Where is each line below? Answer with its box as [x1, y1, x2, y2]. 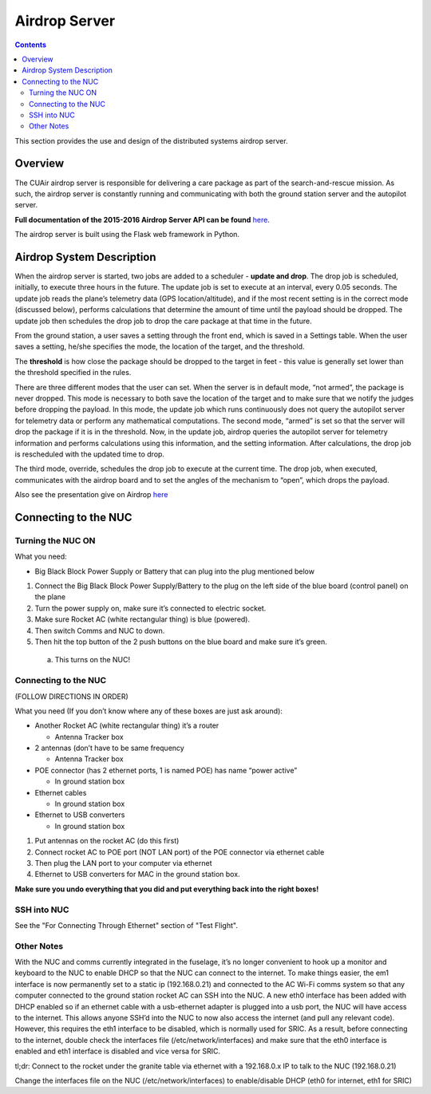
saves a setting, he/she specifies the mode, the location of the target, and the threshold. [14, 342, 305, 351]
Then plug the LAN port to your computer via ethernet [34, 858, 212, 867]
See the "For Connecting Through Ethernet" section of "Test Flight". [14, 920, 239, 930]
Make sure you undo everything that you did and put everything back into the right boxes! [14, 884, 319, 894]
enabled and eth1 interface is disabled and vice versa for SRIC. [14, 1046, 221, 1056]
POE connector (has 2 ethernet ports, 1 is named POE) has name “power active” [34, 765, 298, 775]
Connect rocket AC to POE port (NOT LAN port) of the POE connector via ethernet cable [34, 847, 325, 857]
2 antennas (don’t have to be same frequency [34, 743, 185, 753]
